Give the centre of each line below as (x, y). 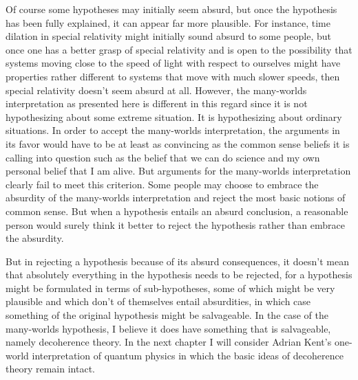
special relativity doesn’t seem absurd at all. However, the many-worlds (156, 90)
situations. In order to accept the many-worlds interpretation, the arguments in (173, 130)
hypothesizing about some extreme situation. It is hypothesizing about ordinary (174, 116)
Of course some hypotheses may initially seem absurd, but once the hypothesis (171, 9)
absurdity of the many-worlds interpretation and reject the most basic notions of (176, 198)
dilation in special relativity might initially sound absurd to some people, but (168, 36)
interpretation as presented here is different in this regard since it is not (157, 103)
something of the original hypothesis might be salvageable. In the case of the (167, 315)
